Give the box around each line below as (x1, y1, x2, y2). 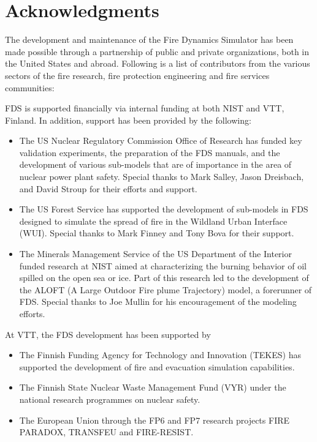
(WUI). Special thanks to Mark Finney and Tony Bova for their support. (19, 227, 294, 239)
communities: (5, 81, 55, 94)
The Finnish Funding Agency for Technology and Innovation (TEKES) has (19, 348, 301, 361)
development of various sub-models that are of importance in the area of (19, 158, 292, 171)
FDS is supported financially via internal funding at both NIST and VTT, (5, 102, 285, 114)
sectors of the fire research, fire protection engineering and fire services (5, 69, 270, 81)
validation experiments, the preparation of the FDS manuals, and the (19, 146, 280, 159)
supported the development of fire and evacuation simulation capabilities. (19, 360, 295, 373)
